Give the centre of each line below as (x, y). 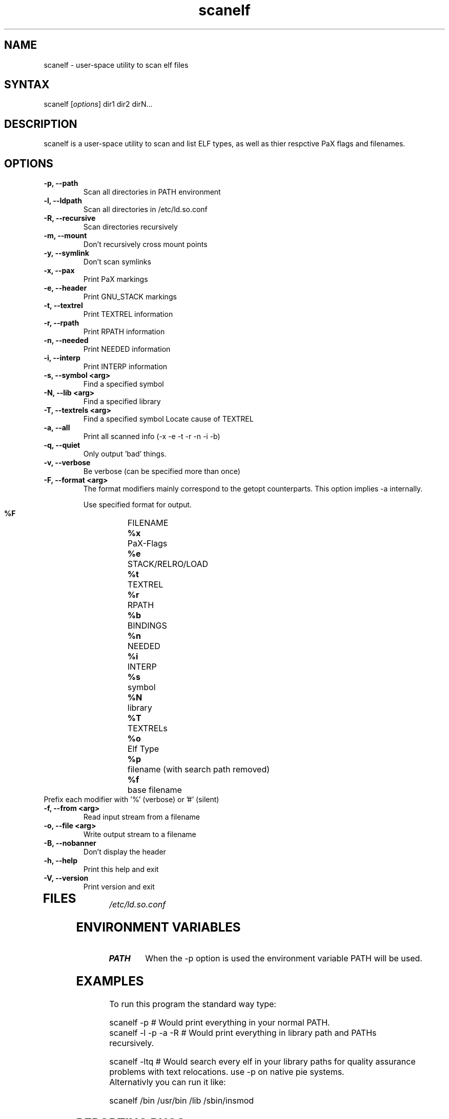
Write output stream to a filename (140, 834)
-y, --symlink (66, 253)
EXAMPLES (110, 981)
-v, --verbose (67, 463)
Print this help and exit (121, 869)
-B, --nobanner (70, 843)
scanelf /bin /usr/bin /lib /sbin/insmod (182, 1100)
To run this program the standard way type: (193, 1004)
